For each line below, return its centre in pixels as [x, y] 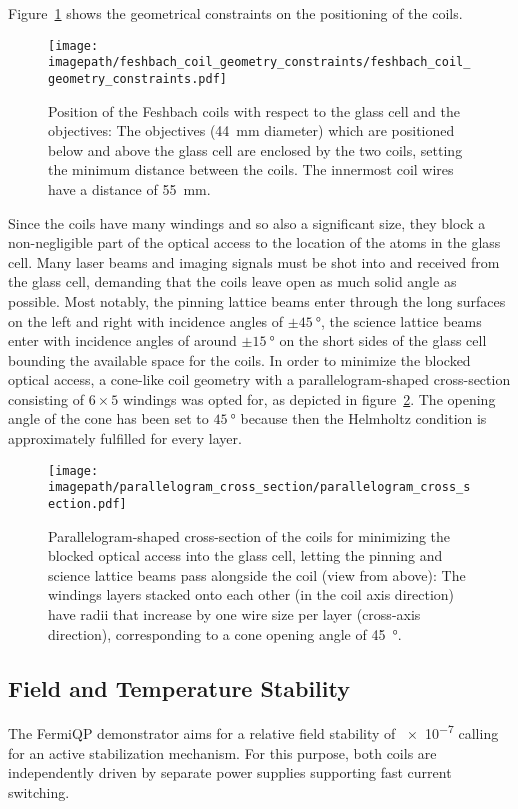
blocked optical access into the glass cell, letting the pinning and [245, 555]
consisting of [46, 398]
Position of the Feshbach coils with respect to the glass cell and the [254, 110]
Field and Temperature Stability [179, 687]
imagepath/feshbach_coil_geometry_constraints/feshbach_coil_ [259, 62]
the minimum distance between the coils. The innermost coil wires [251, 169]
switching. [39, 791]
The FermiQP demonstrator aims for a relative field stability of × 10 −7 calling [253, 732]
